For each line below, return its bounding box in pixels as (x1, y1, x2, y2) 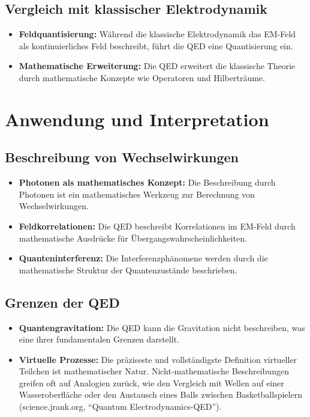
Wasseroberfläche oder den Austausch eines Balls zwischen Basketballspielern (19, 388, 302, 401)
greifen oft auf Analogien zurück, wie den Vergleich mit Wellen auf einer (19, 376, 284, 389)
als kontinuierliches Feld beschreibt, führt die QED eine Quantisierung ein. (19, 39, 293, 52)
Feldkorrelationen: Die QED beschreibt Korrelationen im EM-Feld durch (19, 219, 296, 232)
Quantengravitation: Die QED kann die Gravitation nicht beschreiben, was (19, 321, 305, 333)
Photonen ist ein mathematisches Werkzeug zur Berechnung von (19, 187, 255, 200)
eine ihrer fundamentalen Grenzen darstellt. (19, 333, 179, 345)
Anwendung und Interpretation (5, 106, 269, 131)
